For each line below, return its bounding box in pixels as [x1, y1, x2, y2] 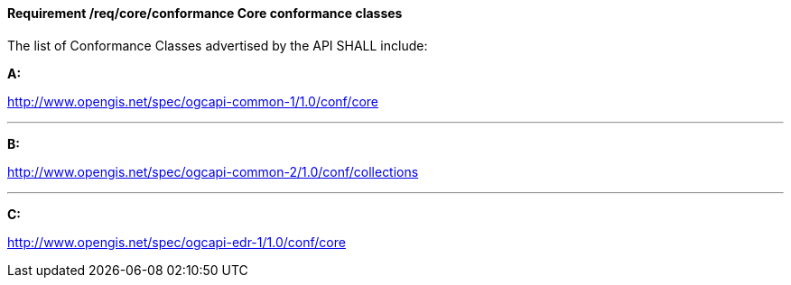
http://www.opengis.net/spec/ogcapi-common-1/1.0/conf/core [7, 93, 379, 109]
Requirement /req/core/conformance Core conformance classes [7, 5, 403, 21]
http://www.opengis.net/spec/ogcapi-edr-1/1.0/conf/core [7, 234, 346, 250]
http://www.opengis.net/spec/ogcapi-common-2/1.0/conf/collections [7, 163, 419, 179]
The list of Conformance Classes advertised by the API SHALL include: [7, 37, 428, 53]
